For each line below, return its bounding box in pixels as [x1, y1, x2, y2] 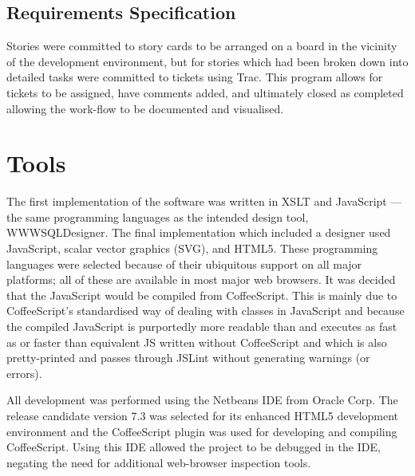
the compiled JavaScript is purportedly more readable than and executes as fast [6, 318, 397, 335]
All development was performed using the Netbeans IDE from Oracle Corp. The [6, 391, 398, 408]
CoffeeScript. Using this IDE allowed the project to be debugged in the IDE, [6, 439, 381, 455]
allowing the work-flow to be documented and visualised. [6, 100, 284, 116]
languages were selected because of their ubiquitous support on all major [6, 255, 362, 272]
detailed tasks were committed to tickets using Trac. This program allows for [6, 69, 383, 85]
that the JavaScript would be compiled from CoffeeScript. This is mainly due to [6, 286, 397, 303]
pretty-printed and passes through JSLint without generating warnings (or [6, 349, 370, 366]
